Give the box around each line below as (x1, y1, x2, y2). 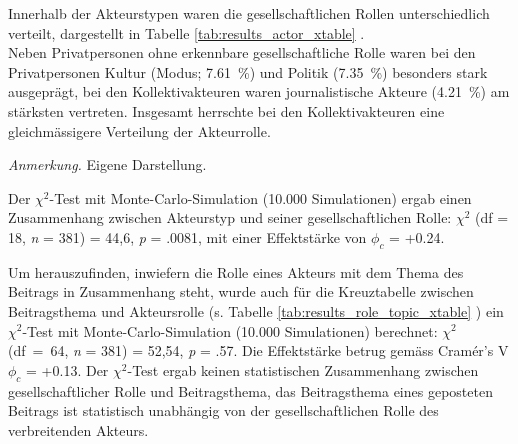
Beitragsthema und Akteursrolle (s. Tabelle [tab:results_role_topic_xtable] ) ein (8, 300, 504, 321)
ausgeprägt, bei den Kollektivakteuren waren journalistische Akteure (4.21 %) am (8, 81, 510, 102)
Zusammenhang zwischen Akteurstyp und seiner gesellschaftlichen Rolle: (8, 207, 452, 228)
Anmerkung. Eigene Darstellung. (8, 154, 207, 175)
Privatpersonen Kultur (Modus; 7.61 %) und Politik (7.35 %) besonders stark (8, 61, 488, 82)
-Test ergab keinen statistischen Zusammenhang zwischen (127, 359, 479, 380)
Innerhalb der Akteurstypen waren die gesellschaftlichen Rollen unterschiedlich (8, 3, 490, 23)
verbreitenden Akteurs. (8, 419, 149, 440)
